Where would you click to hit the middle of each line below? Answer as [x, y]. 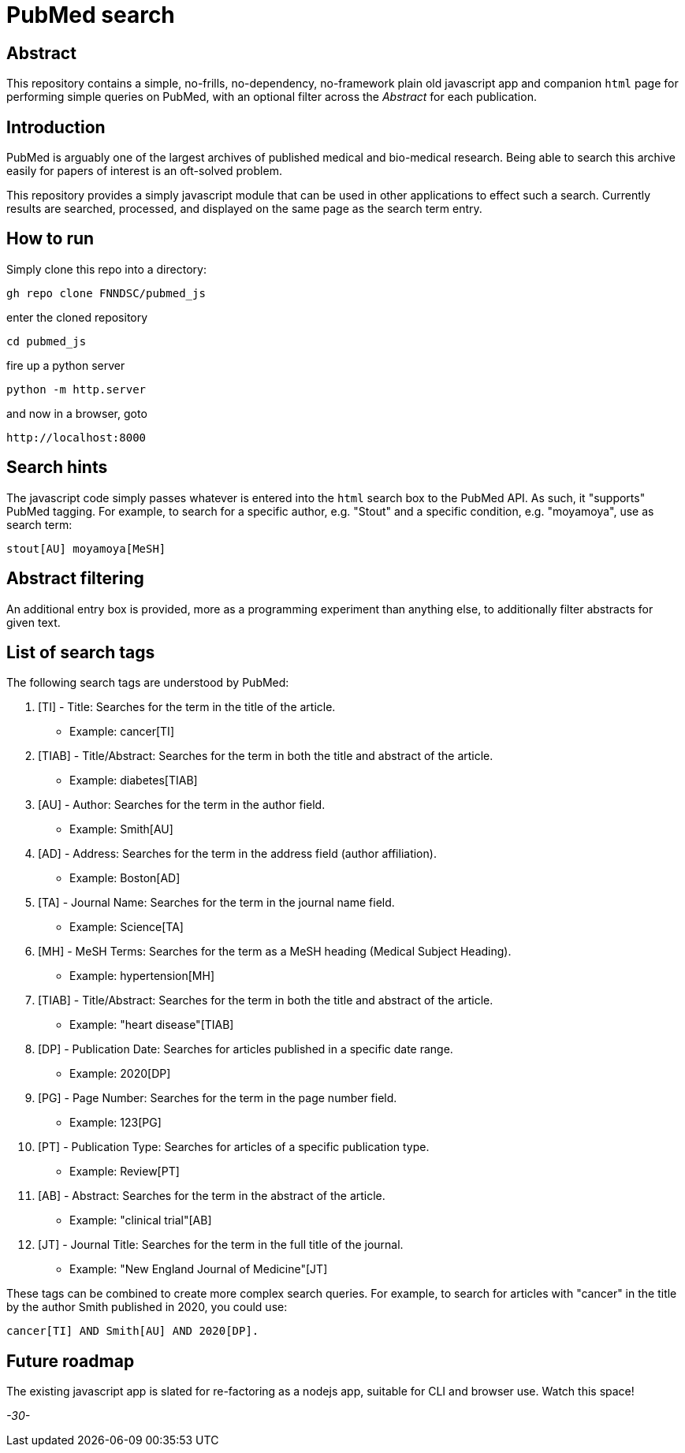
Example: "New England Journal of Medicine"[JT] [199, 1269]
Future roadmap [71, 1361]
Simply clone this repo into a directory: [106, 269]
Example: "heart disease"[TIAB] [152, 1025]
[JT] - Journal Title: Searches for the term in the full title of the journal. [221, 1245]
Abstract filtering [75, 579]
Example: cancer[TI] [122, 732]
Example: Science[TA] [127, 927]
